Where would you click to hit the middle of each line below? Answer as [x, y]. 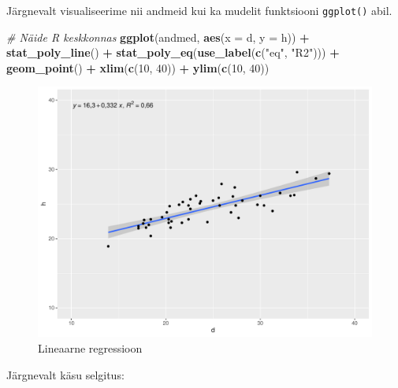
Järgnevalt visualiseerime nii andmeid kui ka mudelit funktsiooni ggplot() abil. [199, 10]
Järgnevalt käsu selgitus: [65, 374]
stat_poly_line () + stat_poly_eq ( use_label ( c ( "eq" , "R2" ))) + [173, 52]
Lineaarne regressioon [90, 348]
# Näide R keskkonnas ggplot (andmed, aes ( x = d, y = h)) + [158, 37]
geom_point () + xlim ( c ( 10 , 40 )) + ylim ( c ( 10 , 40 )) [138, 67]
